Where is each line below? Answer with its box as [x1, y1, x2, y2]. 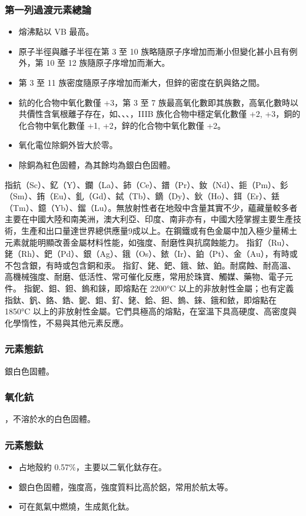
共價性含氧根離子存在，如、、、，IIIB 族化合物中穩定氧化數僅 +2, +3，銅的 [18, 108, 301, 120]
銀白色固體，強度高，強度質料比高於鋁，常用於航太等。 [18, 480, 233, 492]
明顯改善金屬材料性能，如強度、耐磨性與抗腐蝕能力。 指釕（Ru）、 [37, 236, 294, 248]
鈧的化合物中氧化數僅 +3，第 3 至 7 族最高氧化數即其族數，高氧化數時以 [18, 96, 298, 108]
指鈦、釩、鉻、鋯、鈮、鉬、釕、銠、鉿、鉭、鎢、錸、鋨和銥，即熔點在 [5, 293, 277, 306]
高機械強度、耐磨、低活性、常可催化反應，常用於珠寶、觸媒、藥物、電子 [5, 270, 285, 283]
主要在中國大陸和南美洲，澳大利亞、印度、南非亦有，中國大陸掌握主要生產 [5, 213, 293, 225]
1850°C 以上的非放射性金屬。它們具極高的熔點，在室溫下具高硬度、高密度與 [5, 305, 297, 317]
